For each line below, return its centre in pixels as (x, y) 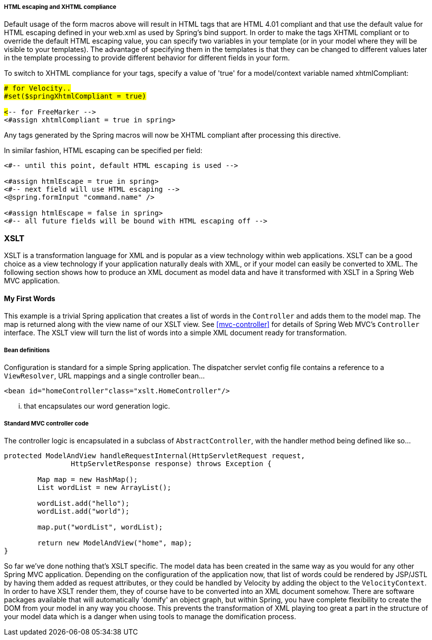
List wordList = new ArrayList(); (104, 487)
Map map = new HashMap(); (88, 479)
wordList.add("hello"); (83, 503)
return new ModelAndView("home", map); (115, 543)
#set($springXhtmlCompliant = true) (75, 96)
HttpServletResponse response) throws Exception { (171, 463)
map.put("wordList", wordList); (100, 527)
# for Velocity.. (37, 88)
